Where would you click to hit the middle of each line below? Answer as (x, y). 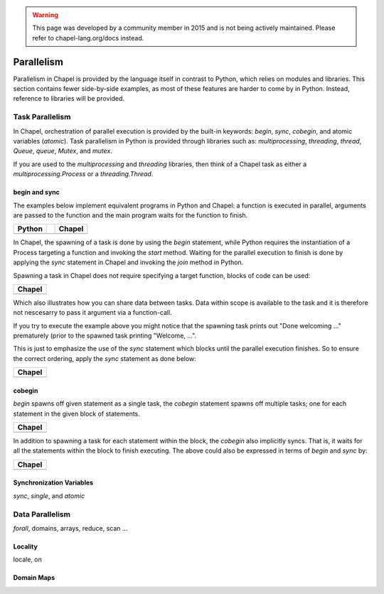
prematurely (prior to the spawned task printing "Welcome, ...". (105, 336)
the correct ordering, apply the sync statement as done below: (105, 358)
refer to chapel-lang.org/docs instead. (88, 38)
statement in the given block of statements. (76, 414)
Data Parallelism (42, 514)
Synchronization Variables (53, 482)
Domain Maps (34, 578)
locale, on (27, 560)
